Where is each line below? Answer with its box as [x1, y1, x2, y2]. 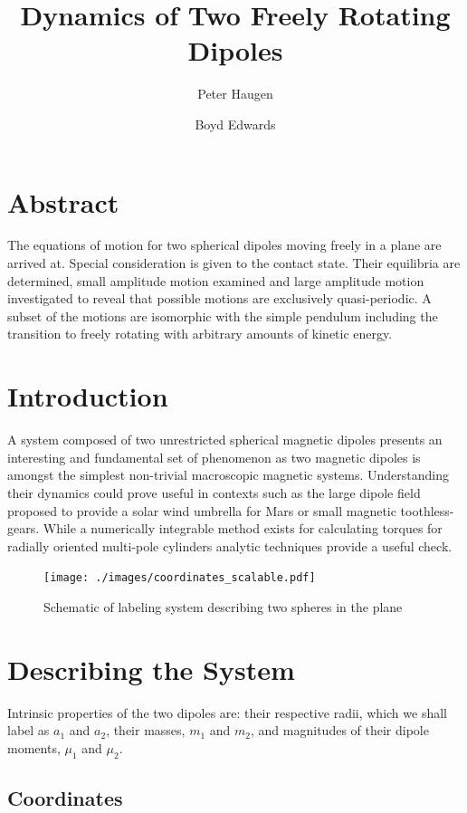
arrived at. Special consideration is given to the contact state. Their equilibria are [7, 253, 461, 273]
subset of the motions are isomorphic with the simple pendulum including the [7, 306, 438, 325]
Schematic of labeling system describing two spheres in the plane [43, 597, 403, 616]
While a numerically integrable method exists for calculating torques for [43, 519, 443, 538]
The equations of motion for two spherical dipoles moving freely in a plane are [7, 235, 442, 254]
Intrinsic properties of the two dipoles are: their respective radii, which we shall [7, 703, 447, 722]
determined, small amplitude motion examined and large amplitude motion [7, 271, 424, 290]
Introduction [7, 378, 168, 415]
